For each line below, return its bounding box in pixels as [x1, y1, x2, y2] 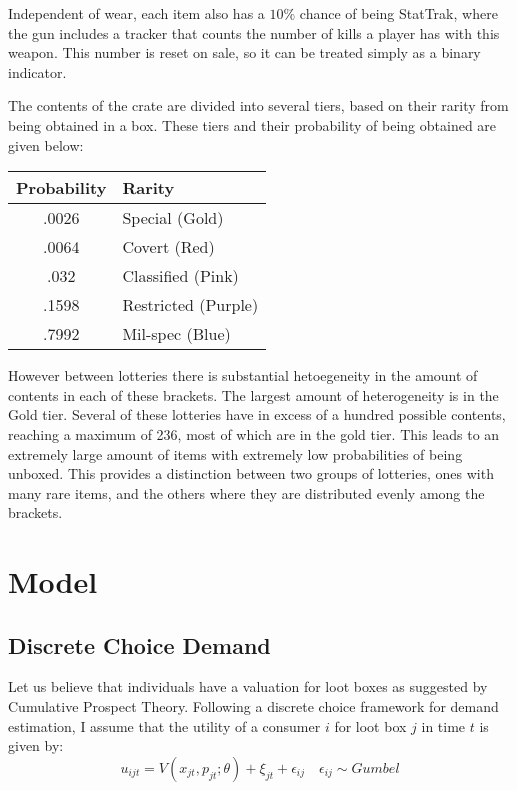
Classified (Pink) [122, 264, 239, 288]
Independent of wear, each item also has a [8, 3, 265, 23]
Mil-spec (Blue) [122, 322, 231, 346]
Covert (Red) [122, 235, 215, 259]
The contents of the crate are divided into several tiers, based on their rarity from [8, 95, 509, 116]
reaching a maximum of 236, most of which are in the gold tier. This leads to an [8, 423, 500, 444]
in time [421, 715, 466, 736]
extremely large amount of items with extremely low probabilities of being [8, 443, 463, 464]
